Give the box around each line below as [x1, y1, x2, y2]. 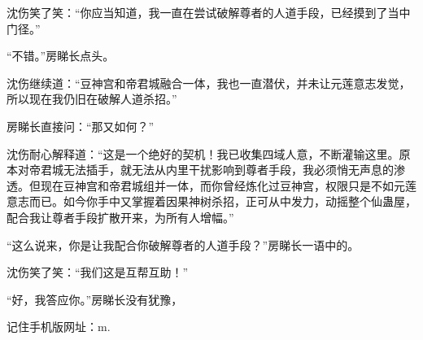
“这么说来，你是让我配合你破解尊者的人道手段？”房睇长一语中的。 [7, 236, 360, 253]
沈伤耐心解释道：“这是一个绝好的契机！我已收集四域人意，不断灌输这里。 [7, 145, 399, 162]
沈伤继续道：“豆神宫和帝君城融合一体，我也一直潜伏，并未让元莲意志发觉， [7, 74, 411, 91]
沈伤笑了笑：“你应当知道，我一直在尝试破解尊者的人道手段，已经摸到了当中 [7, 4, 411, 20]
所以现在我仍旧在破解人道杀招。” [7, 90, 177, 107]
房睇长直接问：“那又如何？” [7, 117, 155, 134]
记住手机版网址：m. [7, 318, 111, 335]
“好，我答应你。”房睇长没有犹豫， [7, 290, 183, 307]
